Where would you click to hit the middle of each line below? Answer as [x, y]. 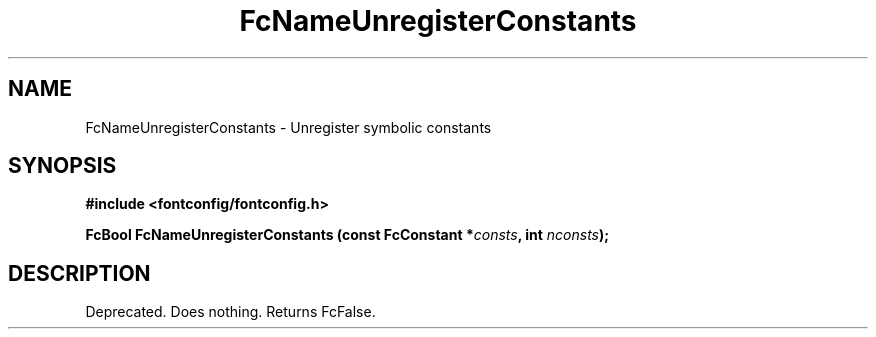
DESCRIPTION [79, 273]
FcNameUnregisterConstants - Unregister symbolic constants [288, 127]
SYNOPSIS [62, 166]
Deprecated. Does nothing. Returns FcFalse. [230, 312]
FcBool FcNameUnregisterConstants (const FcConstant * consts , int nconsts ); [347, 235]
